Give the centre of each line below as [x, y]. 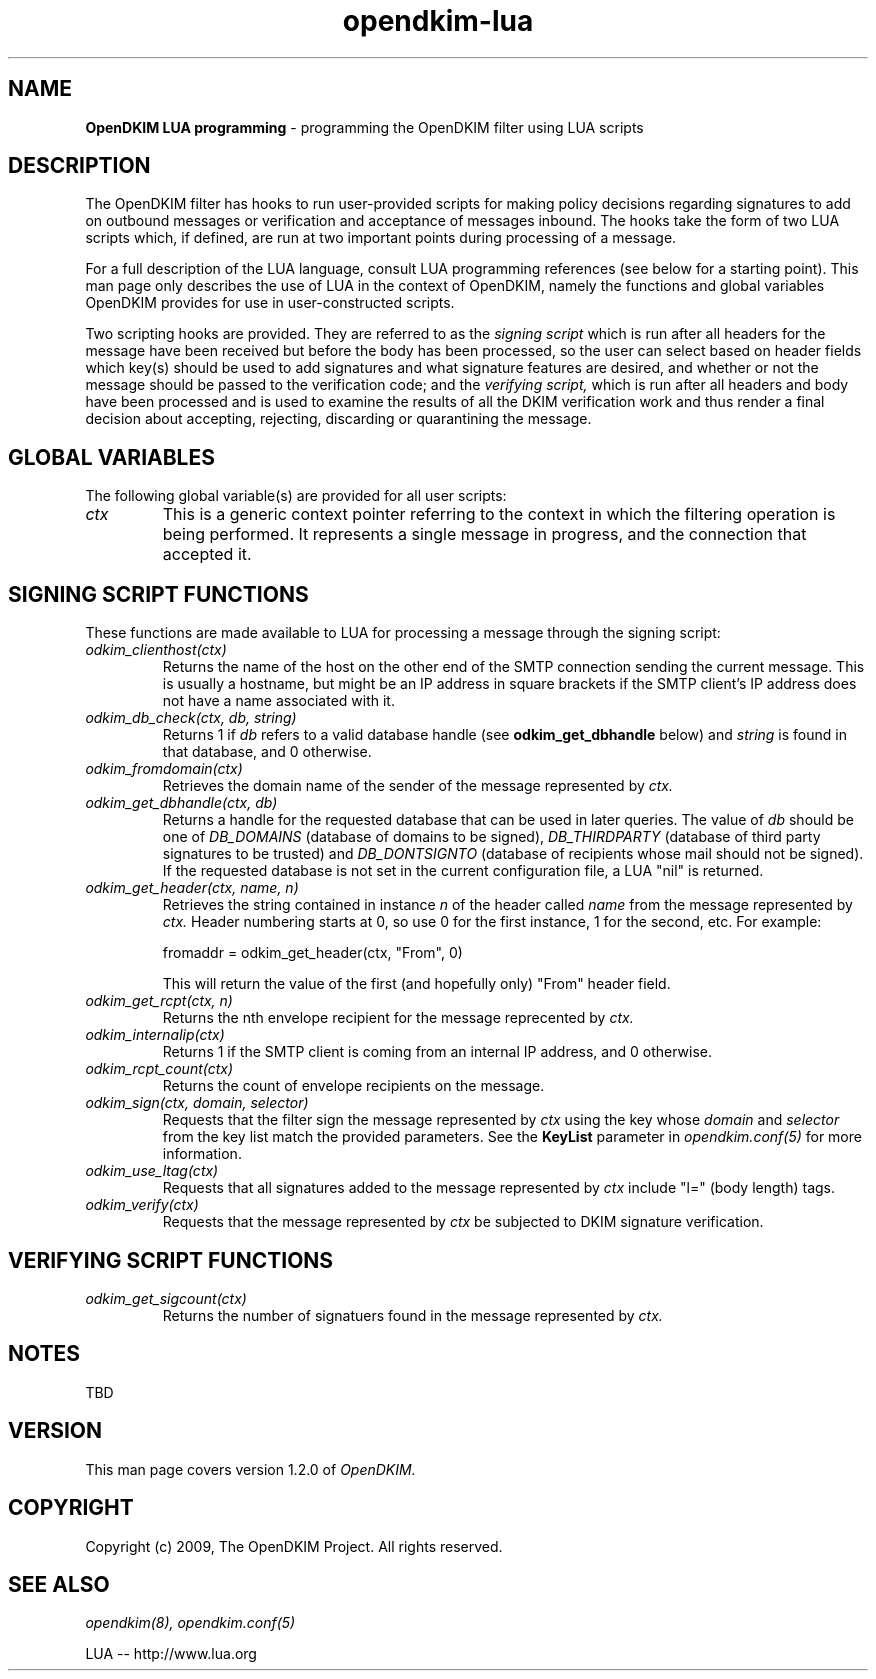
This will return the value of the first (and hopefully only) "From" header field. [416, 984]
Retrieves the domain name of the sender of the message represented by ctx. [418, 786]
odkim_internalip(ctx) [155, 1035]
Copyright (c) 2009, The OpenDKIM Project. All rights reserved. [294, 1546]
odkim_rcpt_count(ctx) [159, 1069]
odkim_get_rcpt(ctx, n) [159, 1001]
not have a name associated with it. [278, 701]
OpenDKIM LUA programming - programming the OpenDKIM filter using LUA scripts [364, 127]
